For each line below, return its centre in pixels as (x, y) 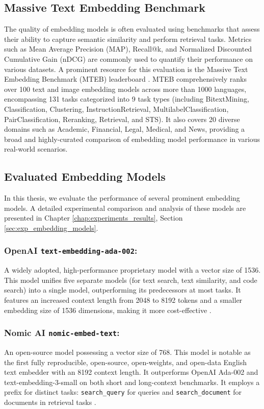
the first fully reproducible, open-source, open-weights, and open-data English (125, 362)
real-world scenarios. (36, 149)
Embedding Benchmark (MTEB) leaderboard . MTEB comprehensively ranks (125, 79)
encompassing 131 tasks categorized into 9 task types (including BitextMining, (127, 99)
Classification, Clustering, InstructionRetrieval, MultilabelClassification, (116, 109)
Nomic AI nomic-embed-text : (62, 333)
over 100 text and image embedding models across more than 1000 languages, (125, 89)
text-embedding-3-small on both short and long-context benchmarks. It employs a (132, 382)
